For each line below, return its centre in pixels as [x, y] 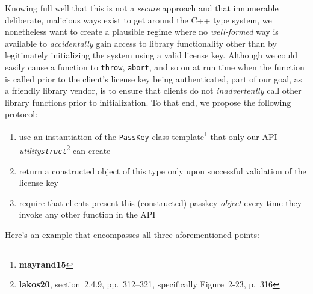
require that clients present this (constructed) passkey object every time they [160, 202]
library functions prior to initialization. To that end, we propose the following [148, 102]
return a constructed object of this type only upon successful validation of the [163, 170]
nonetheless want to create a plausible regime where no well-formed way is [142, 32]
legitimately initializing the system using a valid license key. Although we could [151, 55]
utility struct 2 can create [65, 149]
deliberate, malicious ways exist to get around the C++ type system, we [138, 20]
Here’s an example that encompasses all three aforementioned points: [132, 234]
